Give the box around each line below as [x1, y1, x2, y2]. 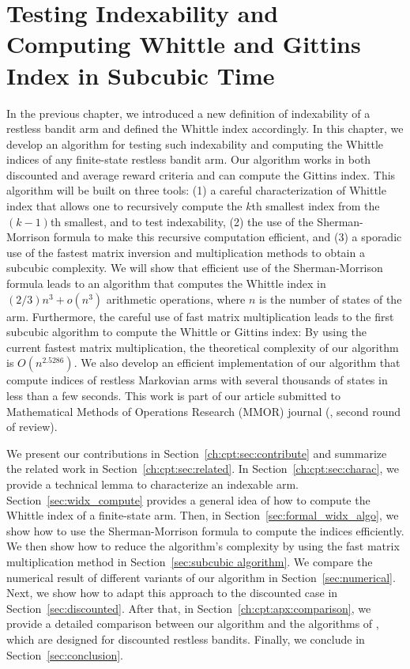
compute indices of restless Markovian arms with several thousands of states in [6, 372, 388, 388]
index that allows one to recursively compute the [6, 198, 243, 214]
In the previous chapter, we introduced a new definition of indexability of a [6, 104, 371, 121]
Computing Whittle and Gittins [6, 28, 361, 60]
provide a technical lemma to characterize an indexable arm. [6, 475, 299, 492]
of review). [6, 418, 58, 435]
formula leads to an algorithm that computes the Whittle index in [6, 275, 326, 292]
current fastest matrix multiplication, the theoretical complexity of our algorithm [6, 338, 399, 355]
